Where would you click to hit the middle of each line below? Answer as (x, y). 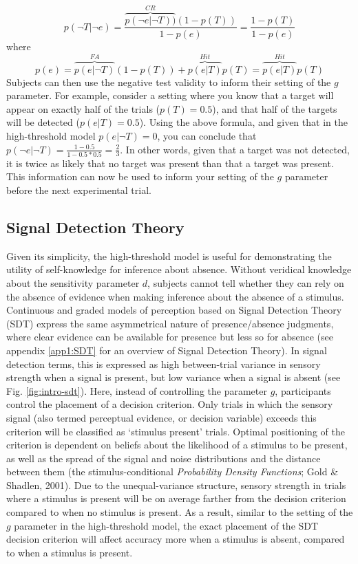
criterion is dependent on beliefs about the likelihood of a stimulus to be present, (177, 445)
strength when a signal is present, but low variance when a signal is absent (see (173, 377)
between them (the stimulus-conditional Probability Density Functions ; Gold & (172, 471)
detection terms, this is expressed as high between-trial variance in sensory (164, 364)
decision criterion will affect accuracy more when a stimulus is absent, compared (176, 539)
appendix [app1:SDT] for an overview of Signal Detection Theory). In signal (167, 350)
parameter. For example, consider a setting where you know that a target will (170, 95)
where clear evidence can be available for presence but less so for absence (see (170, 337)
